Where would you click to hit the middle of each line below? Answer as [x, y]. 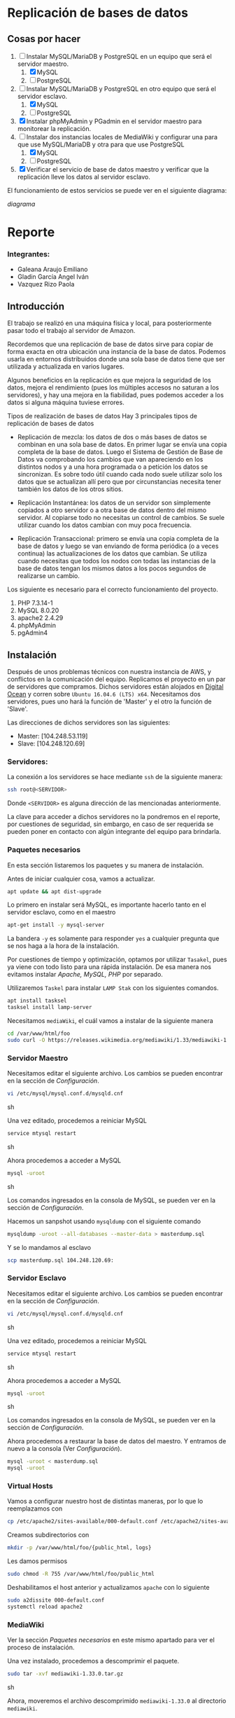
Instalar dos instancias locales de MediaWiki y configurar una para [122, 137]
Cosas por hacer [44, 39]
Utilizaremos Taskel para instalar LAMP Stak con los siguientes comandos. [113, 988]
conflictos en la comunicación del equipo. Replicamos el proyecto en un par [116, 679]
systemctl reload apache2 [45, 1607]
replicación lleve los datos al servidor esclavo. [84, 177]
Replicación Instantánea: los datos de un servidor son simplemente [114, 503]
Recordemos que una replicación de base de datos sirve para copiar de [110, 344]
